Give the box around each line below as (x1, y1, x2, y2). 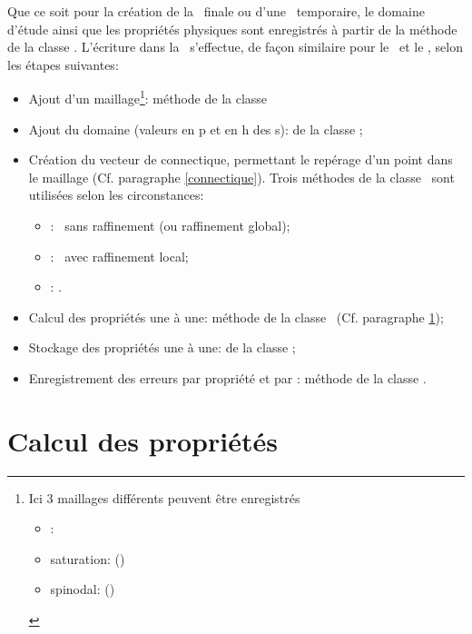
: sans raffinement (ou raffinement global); (50, 216, 290, 234)
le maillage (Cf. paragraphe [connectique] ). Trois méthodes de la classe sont (28, 167, 455, 186)
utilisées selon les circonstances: (28, 185, 204, 204)
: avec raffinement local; (50, 246, 189, 265)
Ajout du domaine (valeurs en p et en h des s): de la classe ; (28, 119, 363, 138)
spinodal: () (50, 580, 115, 599)
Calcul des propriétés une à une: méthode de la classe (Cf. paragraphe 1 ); (28, 307, 444, 326)
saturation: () (50, 549, 125, 568)
